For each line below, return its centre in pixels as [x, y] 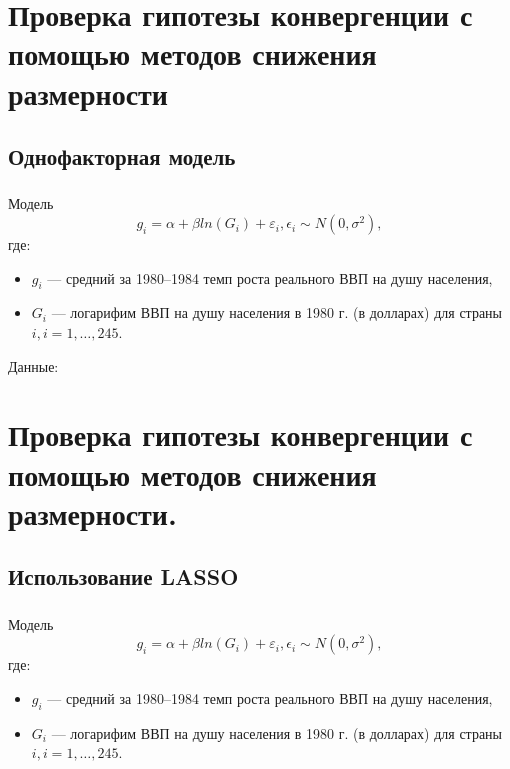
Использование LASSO [123, 576]
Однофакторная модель [122, 156]
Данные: [33, 365]
